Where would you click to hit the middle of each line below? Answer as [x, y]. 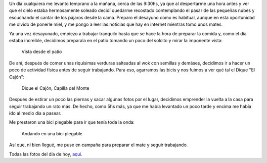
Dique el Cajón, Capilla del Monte [55, 88]
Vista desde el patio [42, 52]
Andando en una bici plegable [52, 133]
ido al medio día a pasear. [35, 113]
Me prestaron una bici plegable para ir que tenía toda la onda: [72, 122]
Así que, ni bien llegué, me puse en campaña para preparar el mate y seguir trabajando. [98, 145]
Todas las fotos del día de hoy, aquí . [46, 154]
